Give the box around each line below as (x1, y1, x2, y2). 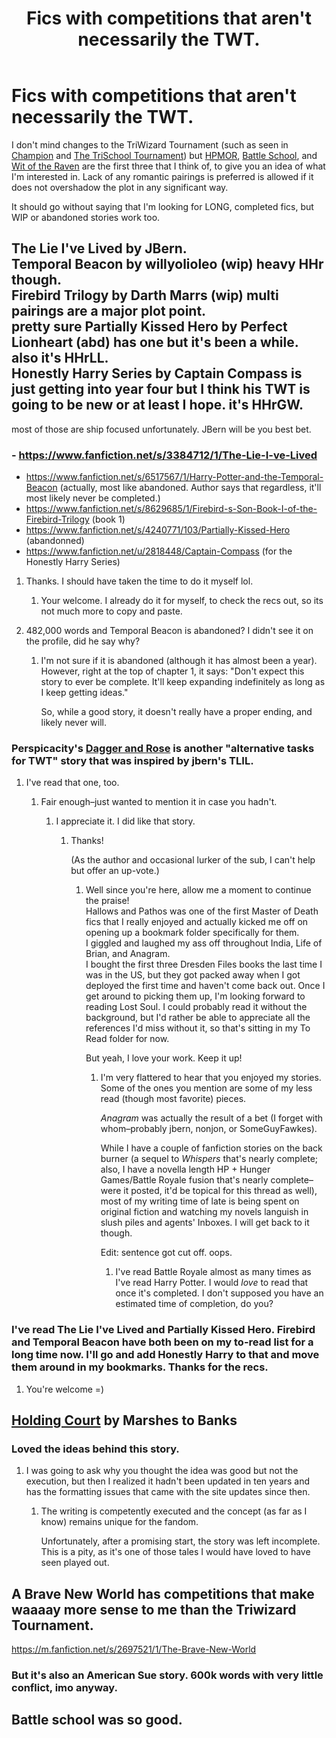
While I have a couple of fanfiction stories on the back (100, 1142, 323, 1154)
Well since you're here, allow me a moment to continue (85, 884, 312, 896)
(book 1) (91, 513, 126, 526)
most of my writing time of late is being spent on (100, 1195, 300, 1207)
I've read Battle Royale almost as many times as (115, 1266, 312, 1278)
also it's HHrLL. (11, 350, 109, 367)
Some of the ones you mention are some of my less (100, 1082, 313, 1094)
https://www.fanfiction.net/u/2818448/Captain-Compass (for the (25, 545, 293, 557)
